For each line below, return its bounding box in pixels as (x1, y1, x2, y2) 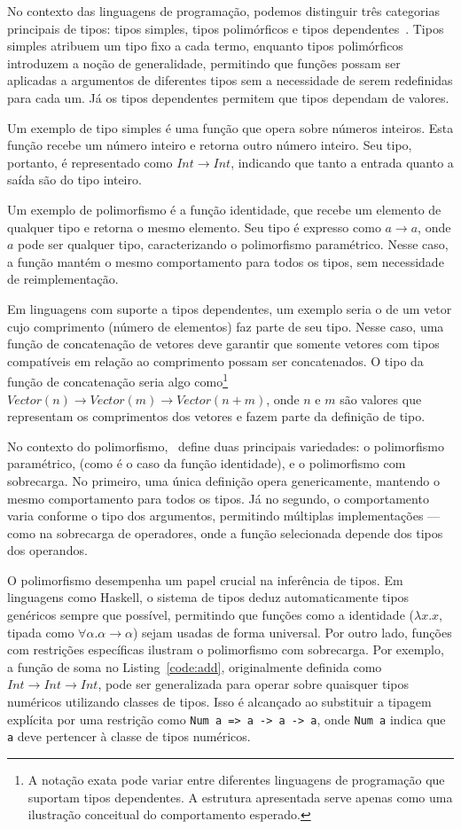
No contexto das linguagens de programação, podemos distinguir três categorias (7, 2, 440, 20)
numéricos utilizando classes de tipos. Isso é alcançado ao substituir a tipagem (7, 692, 432, 711)
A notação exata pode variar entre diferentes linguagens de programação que (27, 770, 445, 788)
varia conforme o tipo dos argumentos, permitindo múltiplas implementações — (7, 506, 441, 525)
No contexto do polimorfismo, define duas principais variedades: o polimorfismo (7, 436, 444, 455)
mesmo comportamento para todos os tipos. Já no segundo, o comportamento (7, 489, 429, 507)
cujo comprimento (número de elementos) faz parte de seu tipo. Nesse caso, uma (7, 317, 444, 335)
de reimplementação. (7, 270, 119, 288)
